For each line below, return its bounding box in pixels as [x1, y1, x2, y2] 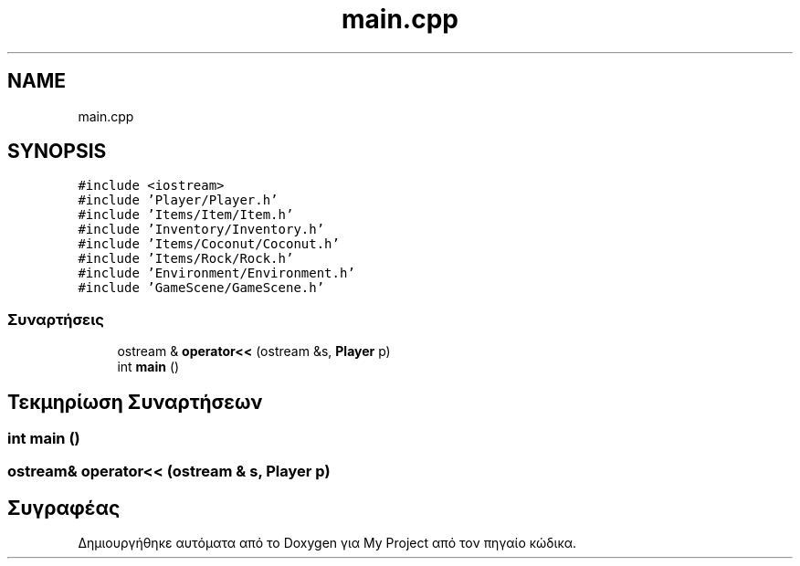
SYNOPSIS [7, 140, 107, 163]
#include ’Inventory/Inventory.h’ [78, 222, 325, 237]
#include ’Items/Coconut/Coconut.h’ [78, 236, 340, 252]
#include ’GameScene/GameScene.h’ [78, 280, 325, 296]
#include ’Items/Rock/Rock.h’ [78, 251, 294, 267]
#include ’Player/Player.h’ [78, 193, 279, 208]
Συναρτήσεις [7, 309, 104, 329]
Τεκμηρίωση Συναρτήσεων [7, 390, 263, 414]
